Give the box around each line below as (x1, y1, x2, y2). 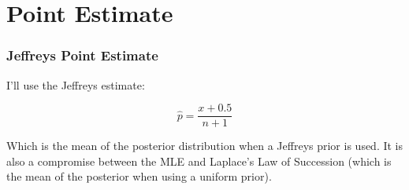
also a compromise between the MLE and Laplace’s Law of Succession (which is (6, 152, 392, 169)
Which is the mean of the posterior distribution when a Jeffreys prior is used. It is (6, 137, 403, 154)
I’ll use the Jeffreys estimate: (6, 76, 145, 93)
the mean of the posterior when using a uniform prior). (6, 168, 272, 185)
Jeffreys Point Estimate (6, 46, 158, 65)
